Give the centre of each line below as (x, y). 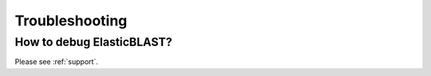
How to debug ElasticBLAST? (93, 42)
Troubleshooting (71, 21)
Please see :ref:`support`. (57, 62)
